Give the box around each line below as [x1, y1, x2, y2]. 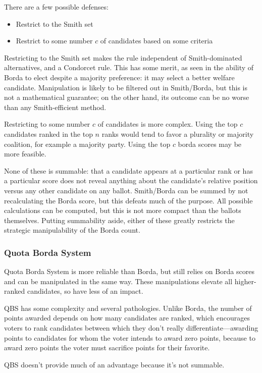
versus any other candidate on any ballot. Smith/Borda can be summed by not [4, 185, 248, 195]
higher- [234, 276, 256, 286]
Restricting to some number [4, 119, 90, 129]
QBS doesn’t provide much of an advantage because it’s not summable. [4, 359, 225, 369]
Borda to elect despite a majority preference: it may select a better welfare [4, 72, 235, 82]
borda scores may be [178, 138, 242, 149]
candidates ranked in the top [4, 128, 93, 139]
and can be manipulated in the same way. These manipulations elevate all [4, 276, 233, 286]
